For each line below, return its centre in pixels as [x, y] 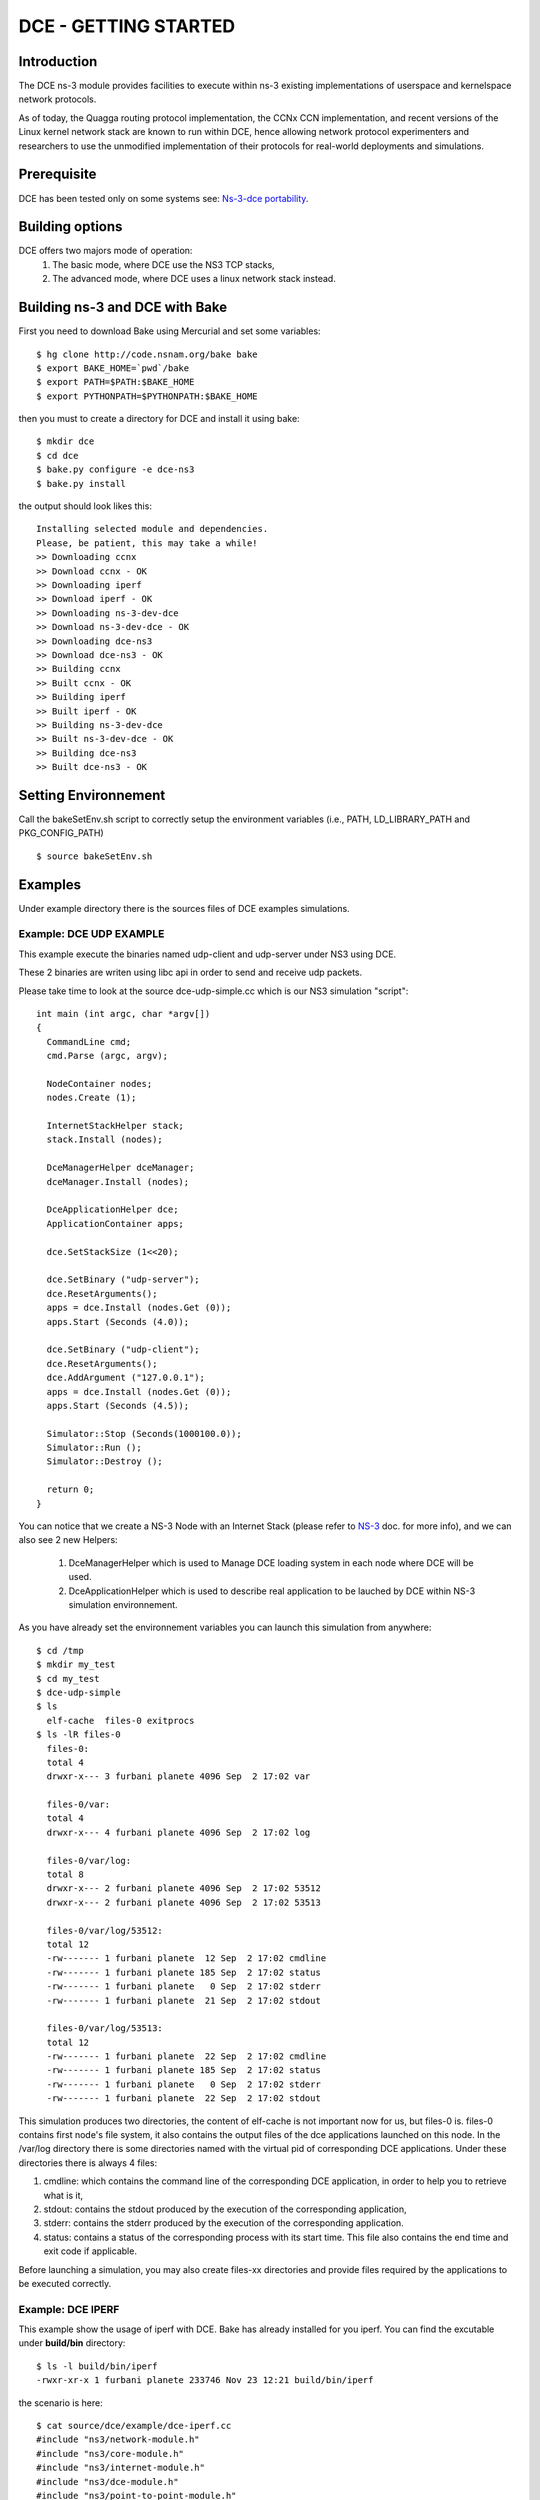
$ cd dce [57, 455]
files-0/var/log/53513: [105, 2028]
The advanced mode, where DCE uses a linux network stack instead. [194, 279]
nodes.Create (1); [91, 1098]
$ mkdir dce [65, 441]
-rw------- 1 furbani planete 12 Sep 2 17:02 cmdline [186, 1958]
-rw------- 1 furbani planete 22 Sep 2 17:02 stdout [184, 2098]
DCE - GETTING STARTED [127, 26]
